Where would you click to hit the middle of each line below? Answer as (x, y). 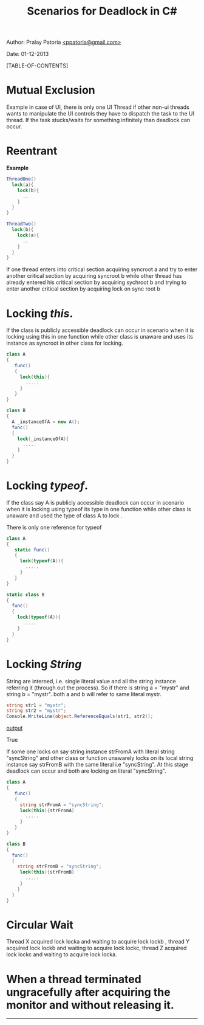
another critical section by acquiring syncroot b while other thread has (94, 276)
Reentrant (32, 151)
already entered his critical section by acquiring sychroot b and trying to (97, 282)
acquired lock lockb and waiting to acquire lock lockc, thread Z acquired (97, 948)
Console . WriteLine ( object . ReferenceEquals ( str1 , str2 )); (80, 716)
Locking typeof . (47, 486)
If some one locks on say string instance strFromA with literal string (90, 751)
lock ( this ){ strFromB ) (47, 872)
